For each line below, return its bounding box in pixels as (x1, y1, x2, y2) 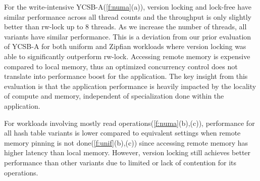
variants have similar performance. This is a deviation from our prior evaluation (4, 31, 251, 41)
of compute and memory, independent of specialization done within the (4, 91, 224, 101)
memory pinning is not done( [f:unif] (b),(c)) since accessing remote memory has (4, 137, 248, 148)
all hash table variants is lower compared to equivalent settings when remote (4, 127, 241, 138)
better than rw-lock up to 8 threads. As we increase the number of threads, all (4, 21, 247, 32)
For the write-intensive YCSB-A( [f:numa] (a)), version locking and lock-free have (4, 2, 251, 12)
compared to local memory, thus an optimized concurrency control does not (4, 61, 238, 71)
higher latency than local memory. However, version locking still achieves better (4, 147, 251, 158)
